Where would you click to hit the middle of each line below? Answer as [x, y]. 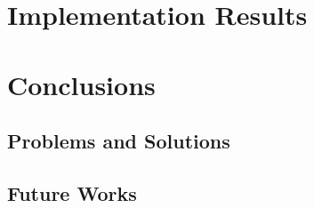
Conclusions [81, 84]
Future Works [72, 192]
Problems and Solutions [119, 141]
